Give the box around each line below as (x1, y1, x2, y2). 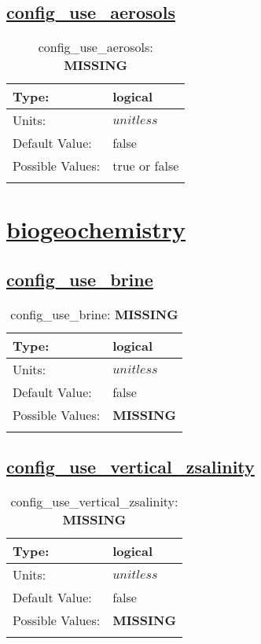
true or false (112, 156, 179, 175)
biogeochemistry (6, 213, 186, 245)
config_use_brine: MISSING (10, 304, 178, 323)
